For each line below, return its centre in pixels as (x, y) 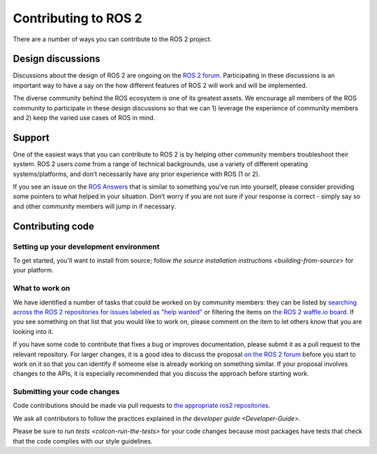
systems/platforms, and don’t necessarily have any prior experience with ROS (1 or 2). (136, 174)
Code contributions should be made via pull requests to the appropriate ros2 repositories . (142, 406)
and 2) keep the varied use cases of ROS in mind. (84, 118)
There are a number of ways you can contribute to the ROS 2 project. (112, 39)
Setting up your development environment (86, 247)
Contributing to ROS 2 (77, 18)
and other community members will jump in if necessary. (94, 206)
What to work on (42, 288)
